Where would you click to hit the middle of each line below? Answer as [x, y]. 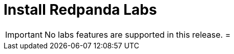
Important [24, 34]
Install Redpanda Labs [80, 10]
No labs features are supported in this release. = [137, 34]
